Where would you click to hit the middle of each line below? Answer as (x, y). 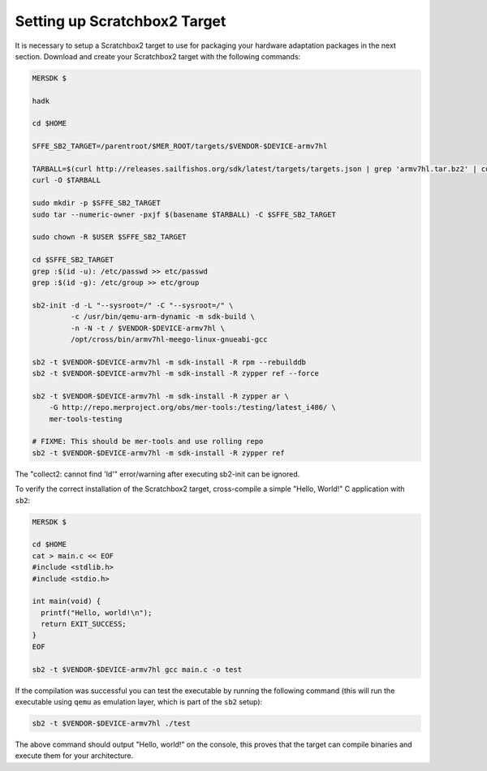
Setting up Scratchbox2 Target (121, 21)
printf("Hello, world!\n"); (97, 612)
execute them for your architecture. (74, 756)
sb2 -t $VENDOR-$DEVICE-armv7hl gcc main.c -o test (137, 669)
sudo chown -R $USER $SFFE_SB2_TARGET (109, 237)
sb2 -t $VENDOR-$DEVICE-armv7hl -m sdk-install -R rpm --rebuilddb (169, 362)
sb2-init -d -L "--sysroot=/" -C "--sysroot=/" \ (133, 305)
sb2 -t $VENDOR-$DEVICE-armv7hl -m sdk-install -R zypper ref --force (176, 374)
